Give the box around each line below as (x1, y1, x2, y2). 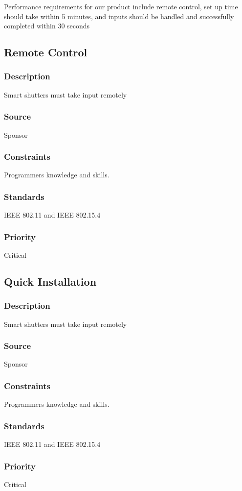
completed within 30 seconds (4, 21, 90, 31)
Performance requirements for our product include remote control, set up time (4, 1, 238, 11)
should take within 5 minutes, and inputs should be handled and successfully (4, 11, 234, 21)
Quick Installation (4, 274, 97, 289)
